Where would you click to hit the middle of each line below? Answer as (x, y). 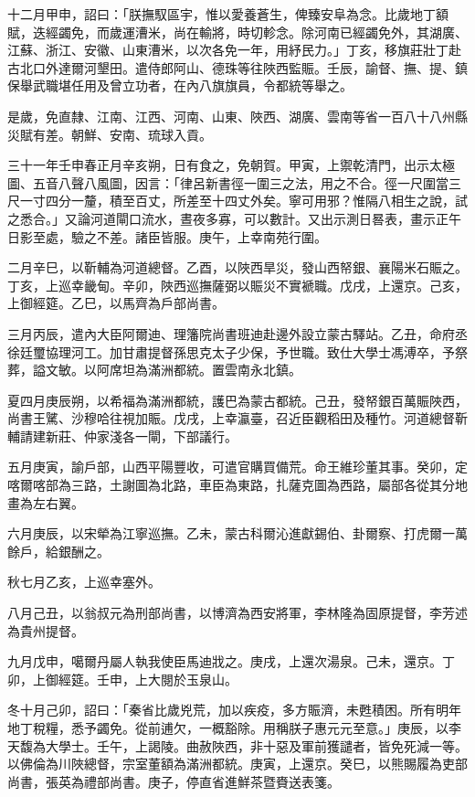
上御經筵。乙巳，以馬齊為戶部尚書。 (116, 303)
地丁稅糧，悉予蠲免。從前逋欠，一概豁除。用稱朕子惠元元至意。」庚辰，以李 (234, 728)
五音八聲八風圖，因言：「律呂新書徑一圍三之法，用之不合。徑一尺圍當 (240, 182)
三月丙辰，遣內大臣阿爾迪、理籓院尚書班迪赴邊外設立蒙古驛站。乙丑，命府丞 (237, 333)
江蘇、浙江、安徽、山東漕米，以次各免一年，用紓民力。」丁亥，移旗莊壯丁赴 (234, 50)
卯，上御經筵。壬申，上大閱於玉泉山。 (122, 679)
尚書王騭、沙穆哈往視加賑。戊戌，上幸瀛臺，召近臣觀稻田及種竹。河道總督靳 (237, 418)
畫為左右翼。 (46, 502)
